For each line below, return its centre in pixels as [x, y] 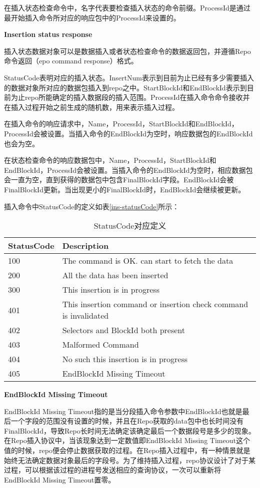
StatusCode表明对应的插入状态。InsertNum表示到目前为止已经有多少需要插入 [129, 77]
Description [85, 246]
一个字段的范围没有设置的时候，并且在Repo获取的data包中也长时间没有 [127, 421]
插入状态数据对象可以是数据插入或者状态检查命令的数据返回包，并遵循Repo [127, 51]
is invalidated [85, 316]
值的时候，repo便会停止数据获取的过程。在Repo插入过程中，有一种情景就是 [127, 450]
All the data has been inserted [115, 275]
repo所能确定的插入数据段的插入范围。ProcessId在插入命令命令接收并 [137, 97]
